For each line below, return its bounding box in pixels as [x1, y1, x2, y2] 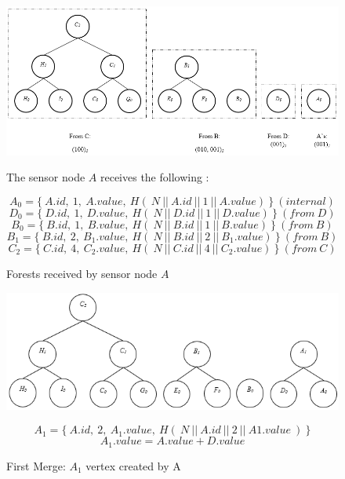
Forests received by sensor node [6, 265, 158, 282]
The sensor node [6, 169, 85, 185]
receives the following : [100, 169, 209, 185]
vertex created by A [85, 457, 181, 474]
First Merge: [6, 457, 66, 474]
